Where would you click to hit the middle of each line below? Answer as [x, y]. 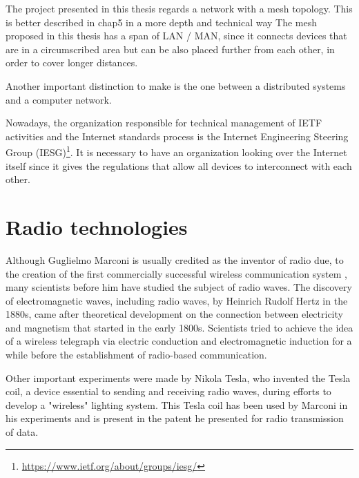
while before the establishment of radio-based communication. [136, 355]
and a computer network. [59, 99]
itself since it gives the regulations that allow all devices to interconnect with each [179, 165]
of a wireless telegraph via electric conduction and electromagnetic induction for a [179, 341]
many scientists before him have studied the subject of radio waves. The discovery [179, 287]
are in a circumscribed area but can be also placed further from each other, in [170, 49]
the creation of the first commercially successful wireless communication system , [176, 273]
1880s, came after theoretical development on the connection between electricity [174, 314]
